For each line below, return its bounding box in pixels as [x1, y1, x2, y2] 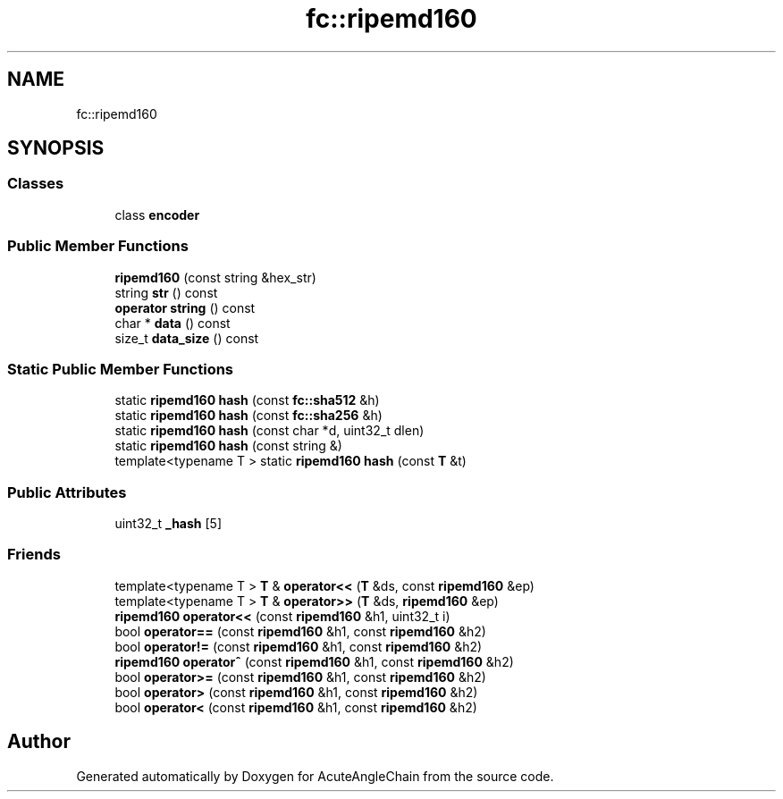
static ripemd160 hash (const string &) [114, 438, 342, 454]
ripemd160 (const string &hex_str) [114, 269, 316, 285]
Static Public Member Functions [7, 359, 234, 378]
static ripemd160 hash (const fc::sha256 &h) [114, 408, 383, 424]
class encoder [114, 206, 200, 223]
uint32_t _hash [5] [114, 516, 223, 532]
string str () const [114, 284, 218, 300]
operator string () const [114, 299, 256, 315]
